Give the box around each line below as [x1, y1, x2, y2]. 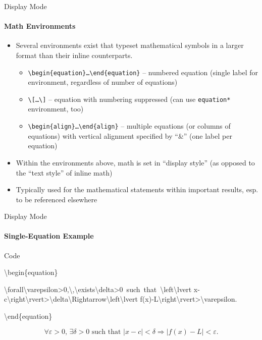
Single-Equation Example [4, 231, 94, 241]
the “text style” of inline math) [16, 167, 113, 178]
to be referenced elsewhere [16, 194, 97, 204]
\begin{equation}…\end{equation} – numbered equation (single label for [28, 67, 258, 77]
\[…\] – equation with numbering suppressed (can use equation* [28, 93, 231, 104]
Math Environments [4, 21, 76, 31]
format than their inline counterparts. [16, 49, 133, 60]
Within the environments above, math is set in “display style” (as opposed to [16, 157, 255, 167]
